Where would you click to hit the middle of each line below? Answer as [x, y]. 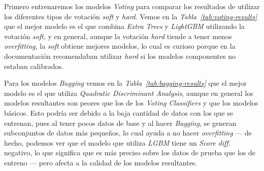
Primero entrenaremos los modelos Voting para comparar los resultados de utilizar [132, 6]
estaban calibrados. [34, 66]
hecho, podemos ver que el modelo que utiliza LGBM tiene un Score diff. [118, 142]
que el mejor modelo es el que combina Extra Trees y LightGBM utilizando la [124, 26]
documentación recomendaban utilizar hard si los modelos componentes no [120, 56]
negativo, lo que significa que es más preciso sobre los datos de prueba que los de [130, 152]
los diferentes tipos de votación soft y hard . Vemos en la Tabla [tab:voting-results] [131, 16]
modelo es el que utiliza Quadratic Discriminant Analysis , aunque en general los [129, 93]
